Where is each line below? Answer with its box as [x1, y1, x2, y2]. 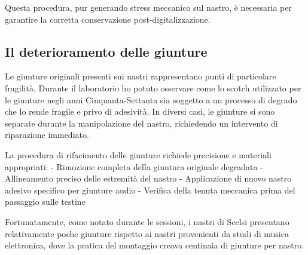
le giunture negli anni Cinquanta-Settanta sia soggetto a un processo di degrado [5, 93, 297, 106]
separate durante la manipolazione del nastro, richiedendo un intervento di [5, 116, 278, 129]
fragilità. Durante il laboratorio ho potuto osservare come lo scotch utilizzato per [5, 81, 301, 94]
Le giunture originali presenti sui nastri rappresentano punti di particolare [5, 70, 276, 82]
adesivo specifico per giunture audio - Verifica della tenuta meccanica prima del [5, 183, 295, 196]
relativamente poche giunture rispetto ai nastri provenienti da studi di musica [5, 227, 289, 239]
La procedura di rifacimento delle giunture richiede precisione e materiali [5, 148, 272, 161]
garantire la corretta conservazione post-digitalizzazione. [5, 13, 211, 25]
